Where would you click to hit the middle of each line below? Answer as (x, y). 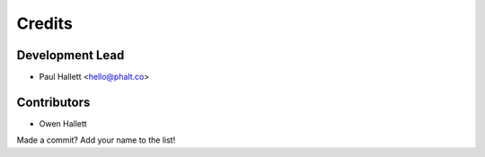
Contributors (53, 102)
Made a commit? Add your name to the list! (96, 140)
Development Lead (71, 55)
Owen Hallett (63, 123)
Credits (45, 23)
